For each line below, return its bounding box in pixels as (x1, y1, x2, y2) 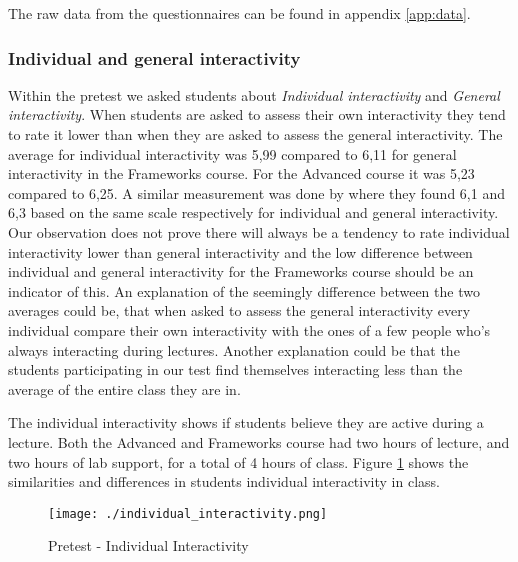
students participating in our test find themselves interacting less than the (8, 359, 463, 380)
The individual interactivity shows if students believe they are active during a (8, 412, 484, 433)
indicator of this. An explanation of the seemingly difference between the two (8, 280, 480, 301)
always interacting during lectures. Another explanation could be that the (8, 339, 460, 360)
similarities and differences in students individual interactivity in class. (8, 471, 440, 492)
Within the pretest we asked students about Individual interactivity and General (8, 84, 500, 105)
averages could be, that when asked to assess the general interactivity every (8, 300, 471, 321)
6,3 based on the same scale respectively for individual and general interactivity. (8, 202, 499, 223)
